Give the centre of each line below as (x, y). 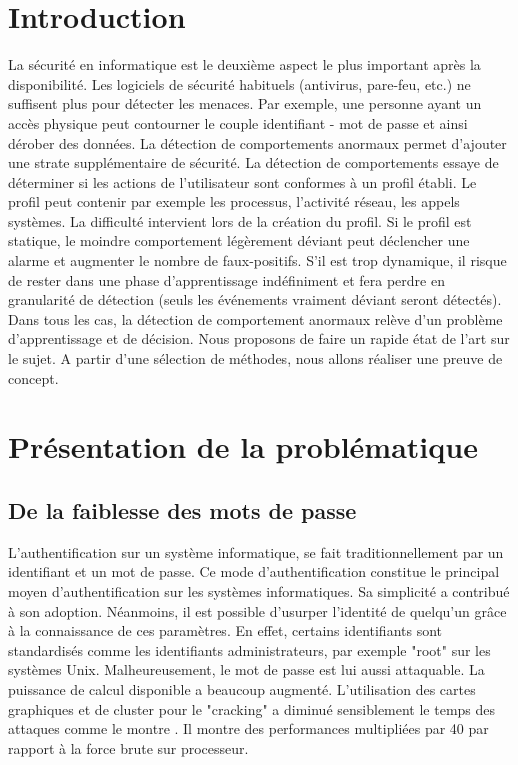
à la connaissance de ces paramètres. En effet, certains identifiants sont (225, 630)
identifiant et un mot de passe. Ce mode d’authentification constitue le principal (254, 571)
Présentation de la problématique (243, 446)
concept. (33, 377)
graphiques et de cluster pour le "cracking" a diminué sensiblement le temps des (252, 708)
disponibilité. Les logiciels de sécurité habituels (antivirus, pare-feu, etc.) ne (239, 83)
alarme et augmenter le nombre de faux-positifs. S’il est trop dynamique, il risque (257, 260)
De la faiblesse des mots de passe (182, 509)
